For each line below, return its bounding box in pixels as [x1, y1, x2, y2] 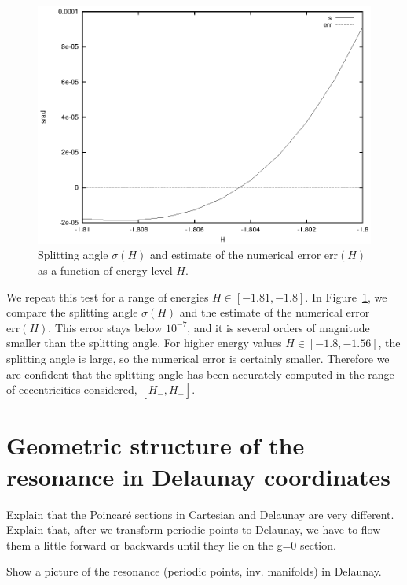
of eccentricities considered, [6, 381, 137, 398]
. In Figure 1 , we [305, 288, 387, 305]
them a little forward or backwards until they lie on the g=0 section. [6, 536, 336, 553]
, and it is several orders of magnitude [187, 319, 370, 335]
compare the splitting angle [6, 304, 138, 320]
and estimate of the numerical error [149, 246, 321, 263]
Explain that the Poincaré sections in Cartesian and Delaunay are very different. [6, 505, 394, 522]
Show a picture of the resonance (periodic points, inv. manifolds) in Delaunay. [6, 563, 382, 579]
